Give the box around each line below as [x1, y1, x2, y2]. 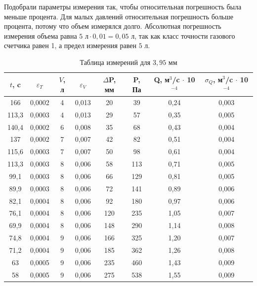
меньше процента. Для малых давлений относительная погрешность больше [4, 11, 233, 21]
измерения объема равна [4, 30, 77, 41]
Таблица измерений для [80, 57, 151, 67]
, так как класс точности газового [134, 30, 235, 41]
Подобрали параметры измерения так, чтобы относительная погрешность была [4, 1, 242, 11]
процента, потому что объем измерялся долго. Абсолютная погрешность [4, 21, 221, 31]
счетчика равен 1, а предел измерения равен [4, 40, 136, 51]
